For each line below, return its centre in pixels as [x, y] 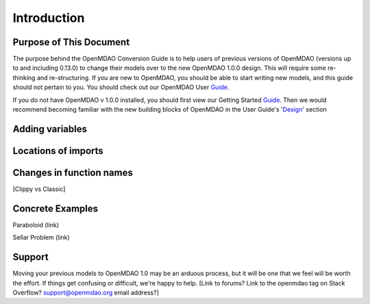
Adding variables [50, 129]
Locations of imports [58, 151]
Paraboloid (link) [36, 225]
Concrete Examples [56, 208]
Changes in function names [73, 172]
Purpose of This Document [71, 42]
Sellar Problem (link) [41, 238]
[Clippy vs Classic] [39, 189]
